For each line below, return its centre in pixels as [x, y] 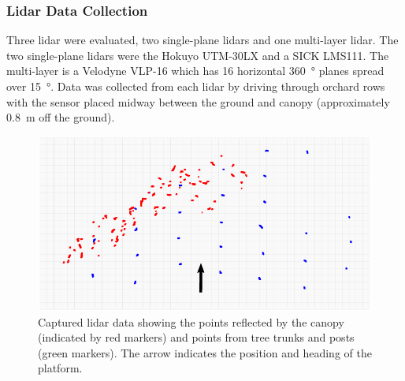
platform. [60, 368]
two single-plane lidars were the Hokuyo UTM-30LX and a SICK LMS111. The [198, 55]
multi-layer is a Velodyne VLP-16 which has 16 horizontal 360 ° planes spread [195, 71]
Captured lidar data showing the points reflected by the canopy [191, 321]
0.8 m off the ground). [61, 117]
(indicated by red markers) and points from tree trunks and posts [196, 337]
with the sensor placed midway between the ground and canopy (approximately [198, 101]
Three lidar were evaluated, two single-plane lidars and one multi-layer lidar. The [202, 40]
